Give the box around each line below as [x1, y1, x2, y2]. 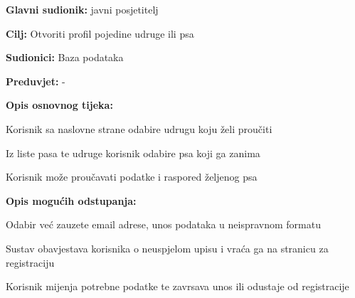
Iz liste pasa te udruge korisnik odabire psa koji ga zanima [6, 145, 260, 160]
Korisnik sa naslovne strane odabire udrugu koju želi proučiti [6, 121, 272, 136]
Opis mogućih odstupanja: [6, 193, 137, 208]
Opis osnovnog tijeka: [6, 97, 113, 112]
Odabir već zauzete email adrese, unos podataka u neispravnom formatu [6, 217, 321, 232]
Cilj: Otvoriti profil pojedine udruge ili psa [6, 26, 194, 41]
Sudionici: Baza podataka [6, 50, 124, 65]
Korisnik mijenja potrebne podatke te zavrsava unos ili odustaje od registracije [6, 279, 349, 294]
